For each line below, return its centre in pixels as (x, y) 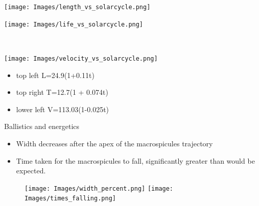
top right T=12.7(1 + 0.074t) (62, 92)
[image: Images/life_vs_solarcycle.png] (74, 24)
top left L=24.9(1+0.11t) (55, 75)
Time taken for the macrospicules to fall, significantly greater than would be (135, 160)
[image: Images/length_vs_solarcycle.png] (77, 7)
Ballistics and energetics (42, 126)
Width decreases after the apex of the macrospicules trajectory (114, 143)
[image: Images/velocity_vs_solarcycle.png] (81, 58)
